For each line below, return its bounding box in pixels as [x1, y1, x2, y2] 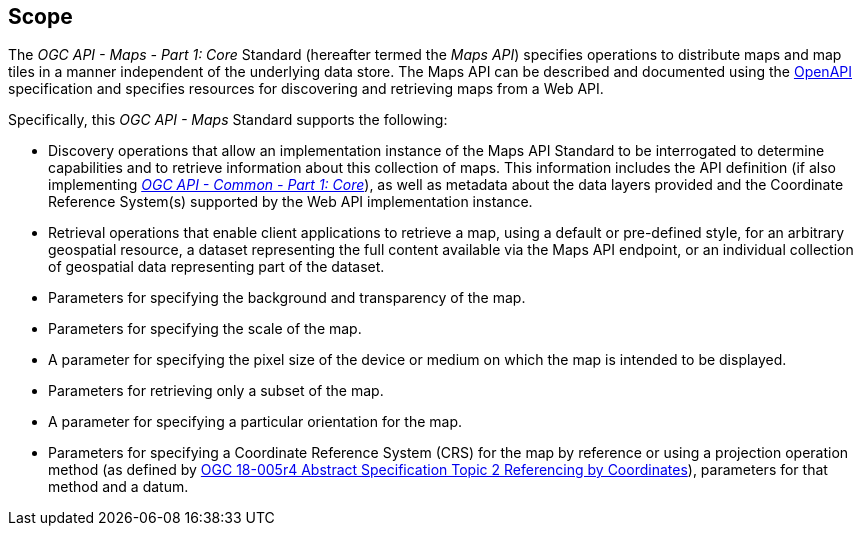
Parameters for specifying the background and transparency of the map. [48, 289, 526, 307]
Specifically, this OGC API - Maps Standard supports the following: [8, 111, 448, 129]
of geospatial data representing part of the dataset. [48, 258, 385, 276]
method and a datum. [48, 478, 189, 496]
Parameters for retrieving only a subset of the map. [48, 382, 384, 400]
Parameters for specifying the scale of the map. [48, 320, 362, 338]
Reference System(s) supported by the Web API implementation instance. [48, 193, 533, 211]
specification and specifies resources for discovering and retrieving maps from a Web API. [8, 80, 604, 98]
